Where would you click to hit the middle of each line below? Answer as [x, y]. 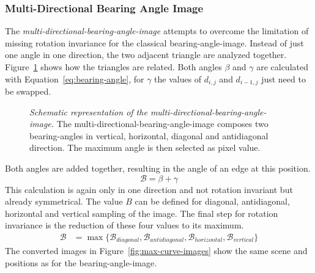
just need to [283, 78]
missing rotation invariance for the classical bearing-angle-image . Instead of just [154, 42]
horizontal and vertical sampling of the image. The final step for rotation [142, 213]
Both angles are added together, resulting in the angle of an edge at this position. [158, 168]
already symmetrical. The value [64, 201]
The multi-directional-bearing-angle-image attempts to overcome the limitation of [157, 31]
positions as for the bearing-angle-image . [81, 263]
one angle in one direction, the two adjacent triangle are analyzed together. [146, 55]
